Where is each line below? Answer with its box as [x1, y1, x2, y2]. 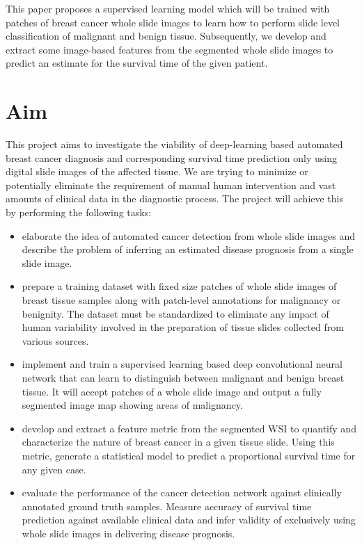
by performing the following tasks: [6, 205, 152, 220]
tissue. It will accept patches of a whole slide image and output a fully [22, 384, 322, 398]
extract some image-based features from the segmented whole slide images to [6, 42, 333, 56]
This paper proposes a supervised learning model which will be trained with [6, 1, 330, 15]
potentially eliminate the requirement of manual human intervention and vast [6, 177, 336, 192]
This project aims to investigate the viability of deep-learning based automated [6, 137, 343, 152]
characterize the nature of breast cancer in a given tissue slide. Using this [22, 434, 335, 449]
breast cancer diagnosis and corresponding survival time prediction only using [6, 150, 337, 165]
